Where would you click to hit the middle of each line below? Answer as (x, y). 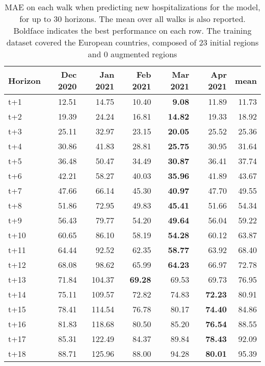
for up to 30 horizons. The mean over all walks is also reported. (132, 19)
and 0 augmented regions (132, 54)
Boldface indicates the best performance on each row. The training (132, 30)
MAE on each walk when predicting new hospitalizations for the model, (132, 7)
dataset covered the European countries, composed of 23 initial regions (132, 42)
